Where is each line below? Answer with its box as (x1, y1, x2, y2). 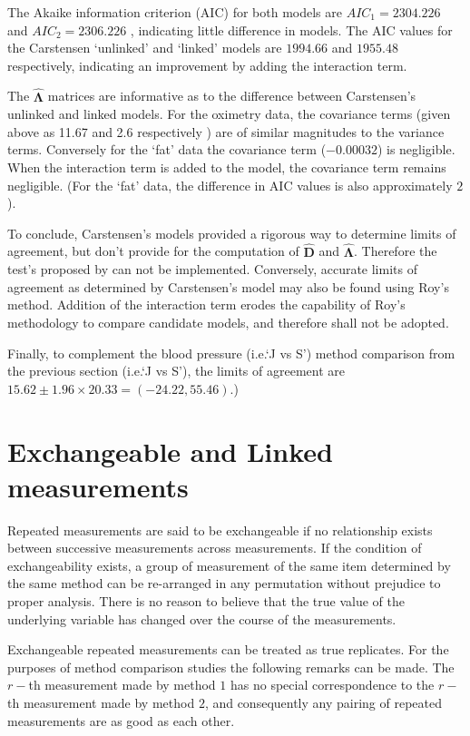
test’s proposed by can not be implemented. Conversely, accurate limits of (7, 260, 417, 279)
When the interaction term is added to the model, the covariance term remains (7, 157, 446, 176)
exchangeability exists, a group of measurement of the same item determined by (7, 555, 451, 574)
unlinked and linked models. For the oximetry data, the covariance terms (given (7, 104, 451, 123)
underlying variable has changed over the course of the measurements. (7, 609, 397, 628)
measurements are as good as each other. (7, 711, 235, 730)
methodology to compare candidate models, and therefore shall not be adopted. (7, 312, 449, 331)
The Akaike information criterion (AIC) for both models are (7, 3, 342, 21)
